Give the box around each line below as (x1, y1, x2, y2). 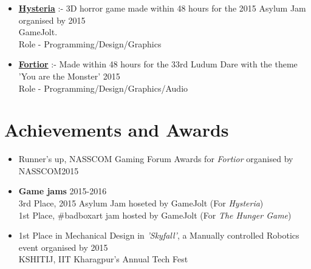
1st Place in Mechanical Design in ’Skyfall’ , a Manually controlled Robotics (18, 229, 299, 242)
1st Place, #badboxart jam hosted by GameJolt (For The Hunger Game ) (18, 208, 292, 221)
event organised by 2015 (18, 240, 108, 253)
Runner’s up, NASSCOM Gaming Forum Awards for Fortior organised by (18, 152, 293, 165)
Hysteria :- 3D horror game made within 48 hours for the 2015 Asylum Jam (18, 2, 306, 14)
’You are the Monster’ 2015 (18, 69, 120, 82)
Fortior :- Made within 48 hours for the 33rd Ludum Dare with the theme (18, 58, 298, 70)
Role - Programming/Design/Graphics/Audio (18, 81, 188, 94)
